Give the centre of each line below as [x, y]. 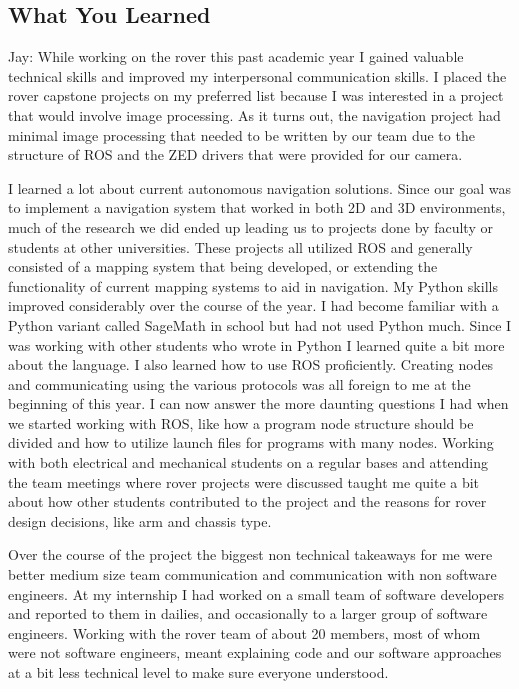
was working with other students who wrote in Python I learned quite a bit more [256, 344]
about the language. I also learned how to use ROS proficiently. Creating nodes [251, 364]
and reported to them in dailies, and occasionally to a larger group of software [248, 613]
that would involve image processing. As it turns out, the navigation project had [254, 114]
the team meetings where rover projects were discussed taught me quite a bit [244, 481]
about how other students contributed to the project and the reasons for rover [247, 501]
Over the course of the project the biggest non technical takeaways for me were [250, 554]
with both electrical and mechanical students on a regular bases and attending [248, 462]
